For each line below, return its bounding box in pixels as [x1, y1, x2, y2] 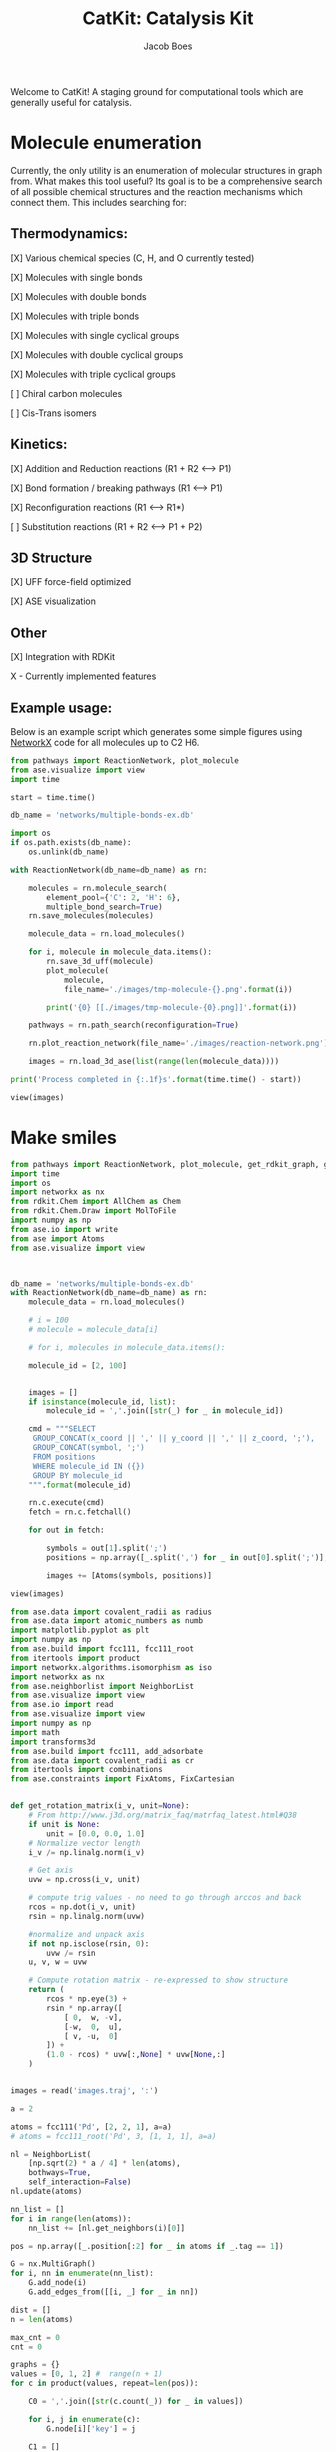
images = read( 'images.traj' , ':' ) [10, 2086, 159, 2096]
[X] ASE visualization [10, 595, 97, 607]
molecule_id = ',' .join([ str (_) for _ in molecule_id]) [46, 1406, 284, 1416]
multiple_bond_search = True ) [46, 902, 163, 912]
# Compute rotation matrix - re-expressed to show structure [28, 1975, 288, 1986]
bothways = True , [28, 2168, 92, 2178]
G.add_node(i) [28, 2278, 87, 2288]
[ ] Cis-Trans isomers [10, 407, 97, 419]
